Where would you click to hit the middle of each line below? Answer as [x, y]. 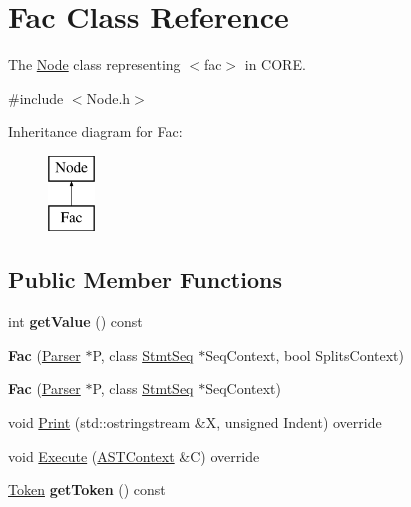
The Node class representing [94, 64]
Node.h [108, 97]
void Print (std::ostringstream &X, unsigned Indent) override [195, 422]
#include [36, 97]
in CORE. [275, 64]
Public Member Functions [145, 279]
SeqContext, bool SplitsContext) [304, 354]
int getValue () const [75, 321]
